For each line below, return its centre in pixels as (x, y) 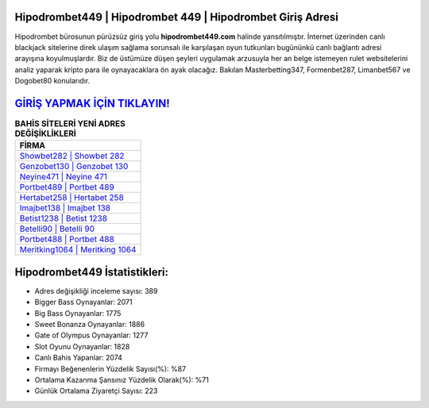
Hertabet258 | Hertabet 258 (72, 198)
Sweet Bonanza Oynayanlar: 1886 (90, 325)
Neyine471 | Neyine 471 (63, 177)
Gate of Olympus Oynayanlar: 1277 (91, 335)
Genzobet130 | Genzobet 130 (74, 167)
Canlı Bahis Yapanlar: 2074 (79, 358)
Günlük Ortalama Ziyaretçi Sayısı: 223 (96, 391)
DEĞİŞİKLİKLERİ (46, 133)
